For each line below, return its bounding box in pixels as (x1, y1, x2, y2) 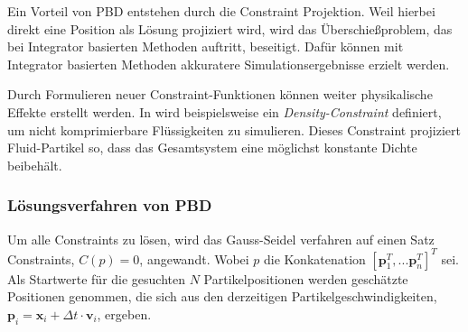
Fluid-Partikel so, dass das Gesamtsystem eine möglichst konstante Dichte (7, 138, 417, 157)
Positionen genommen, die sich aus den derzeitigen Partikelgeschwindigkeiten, (7, 287, 437, 306)
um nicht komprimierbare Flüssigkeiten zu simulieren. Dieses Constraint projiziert (7, 120, 462, 139)
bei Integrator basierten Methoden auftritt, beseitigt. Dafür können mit (7, 37, 404, 56)
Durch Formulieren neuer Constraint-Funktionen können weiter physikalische (7, 85, 433, 104)
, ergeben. (97, 304, 152, 323)
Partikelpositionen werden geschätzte (203, 269, 408, 288)
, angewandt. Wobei (139, 249, 249, 268)
